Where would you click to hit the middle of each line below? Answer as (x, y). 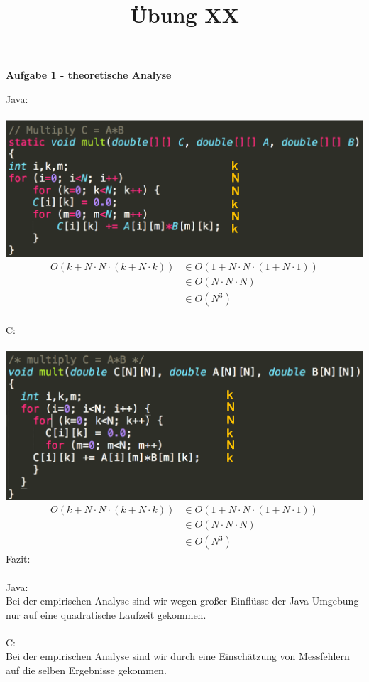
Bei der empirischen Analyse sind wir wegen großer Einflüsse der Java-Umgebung (182, 601)
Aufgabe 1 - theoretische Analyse (89, 75)
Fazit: (18, 559)
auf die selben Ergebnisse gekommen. (86, 670)
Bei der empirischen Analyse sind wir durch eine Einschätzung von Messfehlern (178, 656)
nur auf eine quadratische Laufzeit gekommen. (106, 614)
